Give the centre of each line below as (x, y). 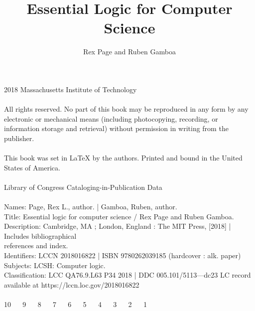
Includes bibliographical (40, 235)
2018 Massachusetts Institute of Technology (70, 89)
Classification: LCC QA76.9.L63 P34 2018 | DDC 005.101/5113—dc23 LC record (127, 275)
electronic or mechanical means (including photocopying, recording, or (111, 118)
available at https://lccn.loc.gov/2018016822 (72, 284)
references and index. (36, 245)
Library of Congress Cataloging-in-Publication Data (83, 187)
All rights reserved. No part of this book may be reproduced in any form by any (126, 109)
